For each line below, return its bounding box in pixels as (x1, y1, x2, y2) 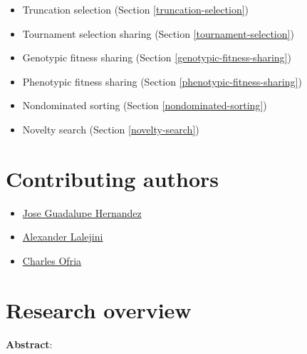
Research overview (6, 295, 192, 324)
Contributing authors (6, 163, 219, 193)
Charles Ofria (22, 253, 82, 268)
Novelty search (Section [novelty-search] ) (22, 121, 199, 136)
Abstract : (6, 336, 53, 351)
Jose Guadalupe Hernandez (22, 205, 142, 220)
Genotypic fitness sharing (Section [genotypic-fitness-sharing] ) (22, 50, 291, 65)
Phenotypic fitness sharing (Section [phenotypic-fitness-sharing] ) (22, 74, 302, 88)
